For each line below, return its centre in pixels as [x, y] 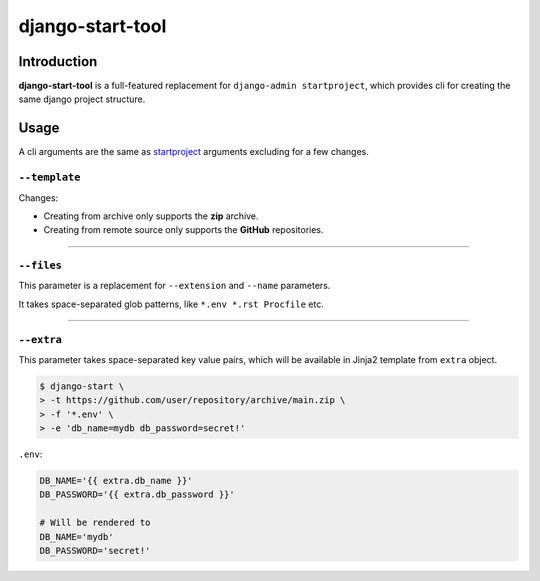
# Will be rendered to [95, 523]
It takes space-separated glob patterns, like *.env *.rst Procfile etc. [171, 304]
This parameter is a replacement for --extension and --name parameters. [174, 286]
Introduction [58, 61]
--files [40, 265]
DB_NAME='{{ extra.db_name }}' [116, 481]
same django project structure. [82, 99]
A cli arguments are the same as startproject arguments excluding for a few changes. [194, 152]
